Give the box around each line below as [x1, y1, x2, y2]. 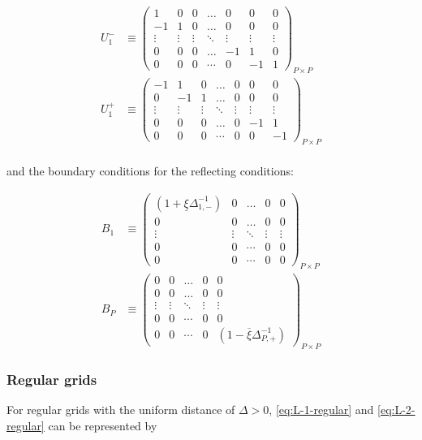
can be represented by [48, 416, 157, 434]
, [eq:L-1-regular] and [269, 401, 374, 418]
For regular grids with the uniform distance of [6, 401, 235, 418]
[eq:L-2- [377, 401, 416, 418]
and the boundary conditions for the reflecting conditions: [6, 162, 294, 179]
